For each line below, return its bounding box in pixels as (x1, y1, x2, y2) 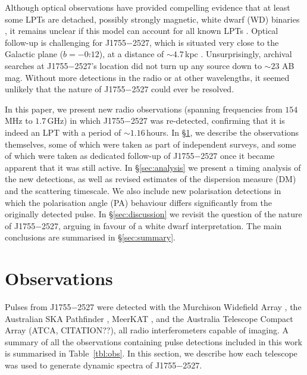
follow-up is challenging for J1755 (5, 36, 127, 48)
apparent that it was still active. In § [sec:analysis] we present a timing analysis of (5, 161, 301, 173)
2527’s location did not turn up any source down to (74, 59, 262, 71)
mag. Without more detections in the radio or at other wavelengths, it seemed (5, 71, 290, 83)
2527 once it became (201, 149, 275, 162)
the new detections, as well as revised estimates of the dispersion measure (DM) (5, 173, 296, 185)
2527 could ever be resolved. (131, 83, 234, 95)
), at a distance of (99, 48, 164, 60)
